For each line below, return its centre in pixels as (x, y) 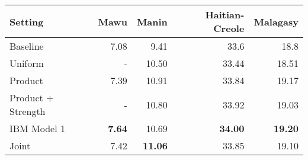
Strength (28, 111)
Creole (229, 28)
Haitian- (225, 15)
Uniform (27, 63)
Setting (27, 21)
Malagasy (276, 21)
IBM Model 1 (38, 128)
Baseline (27, 46)
